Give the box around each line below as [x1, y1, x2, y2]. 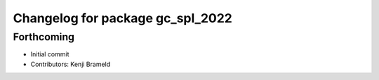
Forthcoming [13, 31, 75, 43]
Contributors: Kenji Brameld [30, 60, 111, 68]
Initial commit [30, 50, 69, 58]
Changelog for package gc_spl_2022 [13, 10, 233, 26]
